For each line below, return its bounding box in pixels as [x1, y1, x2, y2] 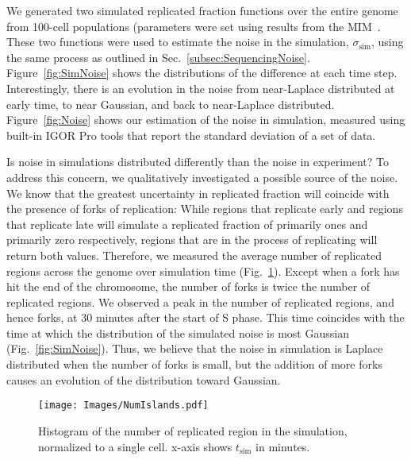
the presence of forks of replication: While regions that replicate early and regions [6, 200, 403, 217]
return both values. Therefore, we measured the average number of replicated [6, 246, 382, 263]
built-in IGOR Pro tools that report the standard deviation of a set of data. [6, 126, 376, 143]
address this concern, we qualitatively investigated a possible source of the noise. [6, 168, 398, 185]
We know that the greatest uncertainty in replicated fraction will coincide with [6, 184, 390, 201]
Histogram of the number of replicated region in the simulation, [38, 422, 348, 439]
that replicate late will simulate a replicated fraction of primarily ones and [6, 215, 368, 232]
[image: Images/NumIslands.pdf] [38, 400, 209, 412]
